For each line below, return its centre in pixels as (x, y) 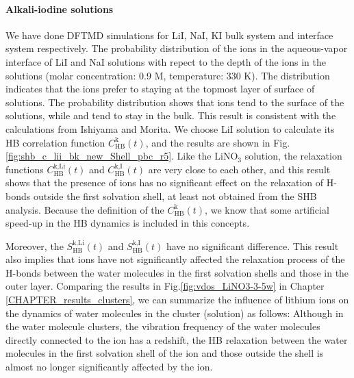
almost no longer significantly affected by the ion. (109, 367)
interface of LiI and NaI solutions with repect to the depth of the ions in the (166, 61)
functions (25, 169)
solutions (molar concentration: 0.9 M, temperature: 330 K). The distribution (168, 75)
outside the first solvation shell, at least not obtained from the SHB (175, 196)
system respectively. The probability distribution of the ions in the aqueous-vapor (177, 48)
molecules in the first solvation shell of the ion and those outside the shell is (165, 353)
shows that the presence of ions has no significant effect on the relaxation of (165, 182)
